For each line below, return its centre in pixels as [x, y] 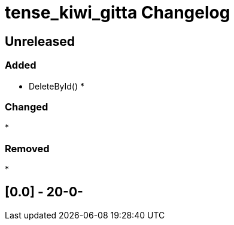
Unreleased [40, 41]
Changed [27, 107]
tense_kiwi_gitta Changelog [118, 13]
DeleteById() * [57, 86]
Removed [27, 148]
